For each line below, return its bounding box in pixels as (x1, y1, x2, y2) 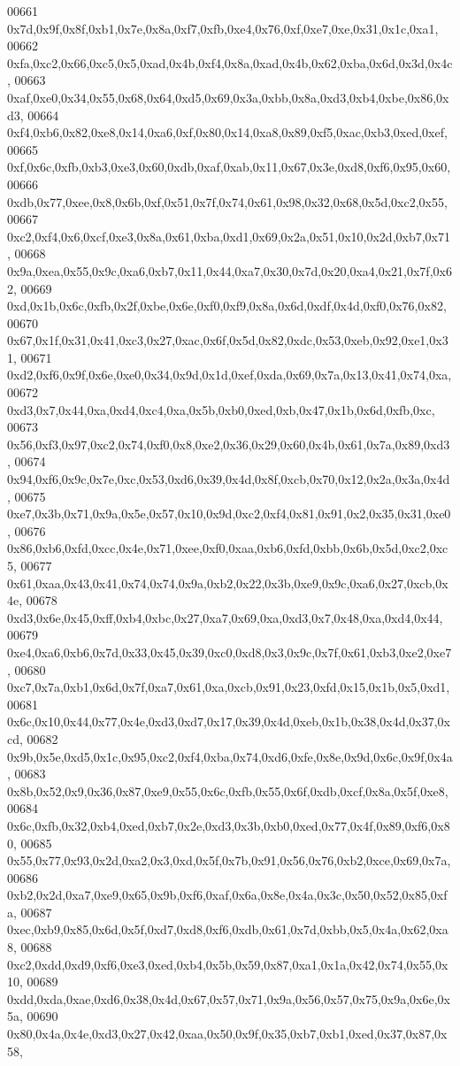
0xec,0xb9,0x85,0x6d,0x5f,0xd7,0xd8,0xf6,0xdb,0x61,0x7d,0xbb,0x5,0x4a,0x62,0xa (7, 920, 448, 939)
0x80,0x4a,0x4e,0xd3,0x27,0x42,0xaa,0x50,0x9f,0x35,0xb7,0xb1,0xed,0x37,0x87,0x (7, 1024, 448, 1043)
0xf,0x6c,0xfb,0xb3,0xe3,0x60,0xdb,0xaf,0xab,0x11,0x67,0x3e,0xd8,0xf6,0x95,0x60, (7, 157, 451, 176)
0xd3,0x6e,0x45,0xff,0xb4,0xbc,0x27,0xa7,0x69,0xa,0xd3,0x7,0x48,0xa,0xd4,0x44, (7, 608, 443, 626)
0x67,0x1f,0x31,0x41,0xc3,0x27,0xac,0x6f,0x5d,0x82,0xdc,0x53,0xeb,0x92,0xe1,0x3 (7, 331, 448, 349)
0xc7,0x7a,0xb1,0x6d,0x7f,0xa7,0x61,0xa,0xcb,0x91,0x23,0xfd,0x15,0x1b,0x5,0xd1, (7, 678, 450, 696)
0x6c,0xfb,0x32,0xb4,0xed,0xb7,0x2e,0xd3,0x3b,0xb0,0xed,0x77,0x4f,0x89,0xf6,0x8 (7, 816, 450, 834)
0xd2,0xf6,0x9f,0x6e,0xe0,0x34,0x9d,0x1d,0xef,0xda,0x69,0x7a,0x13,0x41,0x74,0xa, (7, 365, 452, 384)
